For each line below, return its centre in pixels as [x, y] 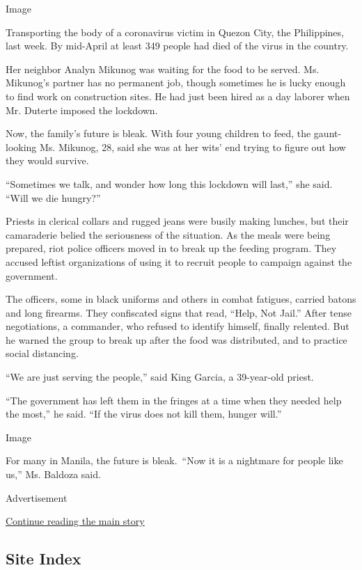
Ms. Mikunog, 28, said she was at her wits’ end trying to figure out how [193, 147]
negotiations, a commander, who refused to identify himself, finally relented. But [178, 326]
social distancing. [42, 353]
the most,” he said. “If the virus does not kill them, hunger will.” [144, 414]
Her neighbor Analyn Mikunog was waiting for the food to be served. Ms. [163, 69]
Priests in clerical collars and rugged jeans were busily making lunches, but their [177, 221]
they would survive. [47, 160]
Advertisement [37, 497]
